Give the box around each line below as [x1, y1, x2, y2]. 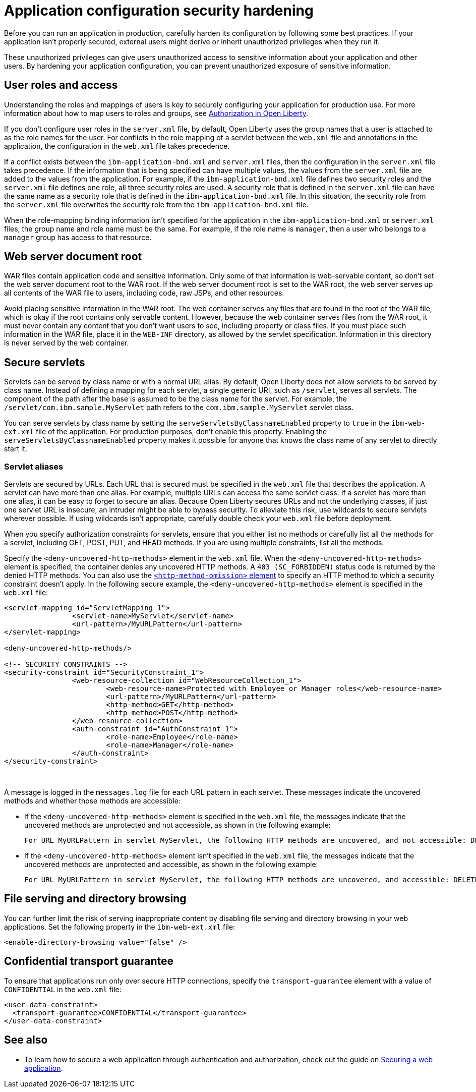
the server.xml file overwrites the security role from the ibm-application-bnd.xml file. [4, 200, 309, 209]
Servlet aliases [4, 461, 64, 472]
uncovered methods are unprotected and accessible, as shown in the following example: [24, 860, 318, 869]
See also [4, 1033, 48, 1047]
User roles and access [4, 79, 118, 92]
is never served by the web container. [4, 338, 129, 348]
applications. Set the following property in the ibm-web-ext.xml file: [4, 922, 235, 931]
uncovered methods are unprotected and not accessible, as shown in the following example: [24, 821, 331, 830]
